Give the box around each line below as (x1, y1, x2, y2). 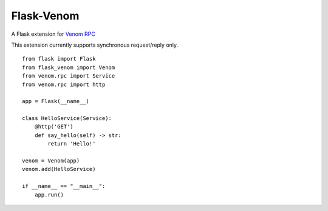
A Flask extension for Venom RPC (11, 30, 95, 38)
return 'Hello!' (47, 140, 96, 147)
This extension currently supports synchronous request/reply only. (11, 41, 179, 49)
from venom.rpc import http (22, 81, 106, 88)
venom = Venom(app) (22, 158, 80, 164)
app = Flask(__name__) (22, 98, 90, 105)
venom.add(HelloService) (22, 166, 96, 173)
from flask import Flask (22, 55, 96, 62)
